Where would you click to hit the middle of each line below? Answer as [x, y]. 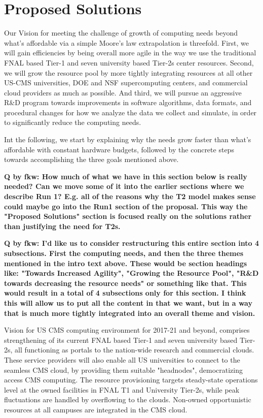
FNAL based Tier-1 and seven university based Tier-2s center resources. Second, [129, 62]
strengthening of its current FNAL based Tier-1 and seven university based [121, 340]
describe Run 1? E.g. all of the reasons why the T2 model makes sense [130, 196]
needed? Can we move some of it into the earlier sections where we [124, 186]
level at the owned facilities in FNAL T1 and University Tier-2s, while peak [122, 389]
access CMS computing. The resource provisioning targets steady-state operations [131, 380]
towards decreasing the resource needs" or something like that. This [125, 283]
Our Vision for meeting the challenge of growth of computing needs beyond [121, 33]
